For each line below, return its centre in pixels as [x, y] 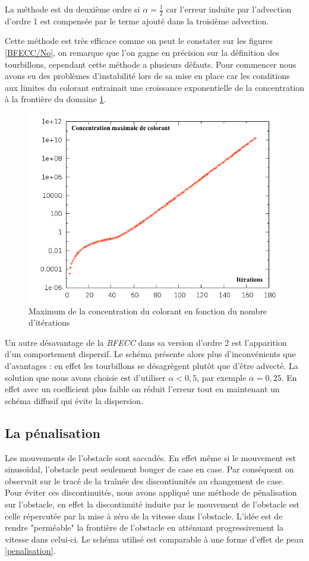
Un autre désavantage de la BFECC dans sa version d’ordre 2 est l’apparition [146, 342]
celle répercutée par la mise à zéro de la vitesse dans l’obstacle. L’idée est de [144, 516]
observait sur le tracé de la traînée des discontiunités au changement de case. [145, 480]
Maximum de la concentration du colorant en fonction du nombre [148, 311]
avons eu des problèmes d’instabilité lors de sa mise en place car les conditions [147, 76]
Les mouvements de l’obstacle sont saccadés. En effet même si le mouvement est [151, 457]
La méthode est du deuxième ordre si [72, 9]
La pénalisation [53, 432]
